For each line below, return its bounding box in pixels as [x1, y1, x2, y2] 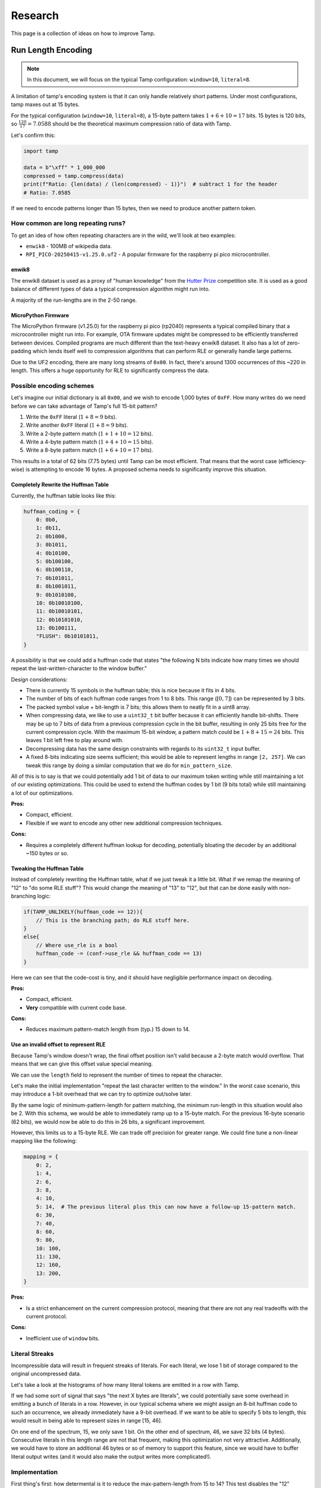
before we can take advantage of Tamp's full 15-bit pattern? [11, 402, 158, 409]
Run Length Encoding [11, 45, 92, 55]
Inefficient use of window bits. [26, 1334, 100, 1342]
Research [11, 9, 59, 22]
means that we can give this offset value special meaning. [11, 1060, 153, 1068]
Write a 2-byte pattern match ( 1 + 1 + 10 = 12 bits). [26, 430, 153, 437]
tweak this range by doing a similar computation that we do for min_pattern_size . [26, 762, 232, 769]
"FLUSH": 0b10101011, [36, 633, 99, 640]
